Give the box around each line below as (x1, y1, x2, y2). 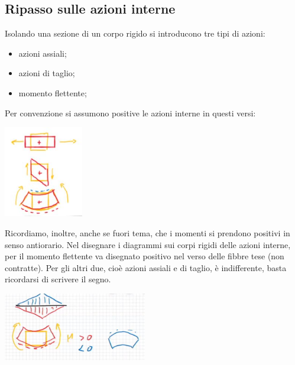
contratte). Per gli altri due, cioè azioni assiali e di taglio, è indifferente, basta (5, 261, 287, 273)
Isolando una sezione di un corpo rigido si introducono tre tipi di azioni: (5, 27, 265, 40)
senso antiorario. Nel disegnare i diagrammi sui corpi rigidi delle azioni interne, (5, 238, 291, 250)
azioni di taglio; (18, 67, 75, 79)
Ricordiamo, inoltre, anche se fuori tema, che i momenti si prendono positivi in (5, 226, 290, 239)
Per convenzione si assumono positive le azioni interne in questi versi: (5, 106, 256, 119)
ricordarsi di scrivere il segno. (5, 273, 111, 285)
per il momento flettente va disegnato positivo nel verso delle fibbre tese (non (5, 250, 284, 262)
